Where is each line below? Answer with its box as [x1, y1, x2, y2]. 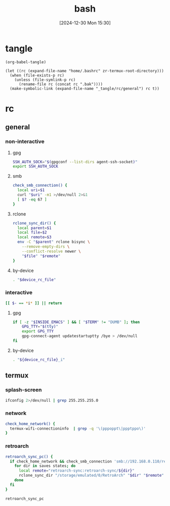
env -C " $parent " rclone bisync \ [17, 240, 90, 245]
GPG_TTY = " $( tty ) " [22, 324, 59, 329]
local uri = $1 [17, 188, 45, 193]
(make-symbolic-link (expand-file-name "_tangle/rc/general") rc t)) [10, 86, 159, 91]
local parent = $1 [17, 225, 52, 231]
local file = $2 [17, 230, 47, 235]
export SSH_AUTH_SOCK [12, 164, 58, 169]
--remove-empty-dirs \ [22, 244, 70, 249]
